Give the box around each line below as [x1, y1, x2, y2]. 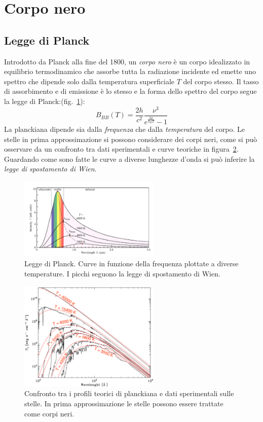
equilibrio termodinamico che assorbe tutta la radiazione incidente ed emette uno [4, 66, 256, 77]
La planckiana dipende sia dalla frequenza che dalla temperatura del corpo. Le [4, 123, 245, 134]
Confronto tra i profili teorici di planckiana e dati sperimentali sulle [24, 388, 234, 399]
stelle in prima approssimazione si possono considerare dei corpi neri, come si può [4, 133, 257, 144]
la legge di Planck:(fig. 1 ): [4, 95, 85, 106]
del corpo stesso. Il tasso [183, 76, 259, 86]
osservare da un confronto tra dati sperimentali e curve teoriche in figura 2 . [4, 144, 239, 154]
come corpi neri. [24, 408, 74, 418]
